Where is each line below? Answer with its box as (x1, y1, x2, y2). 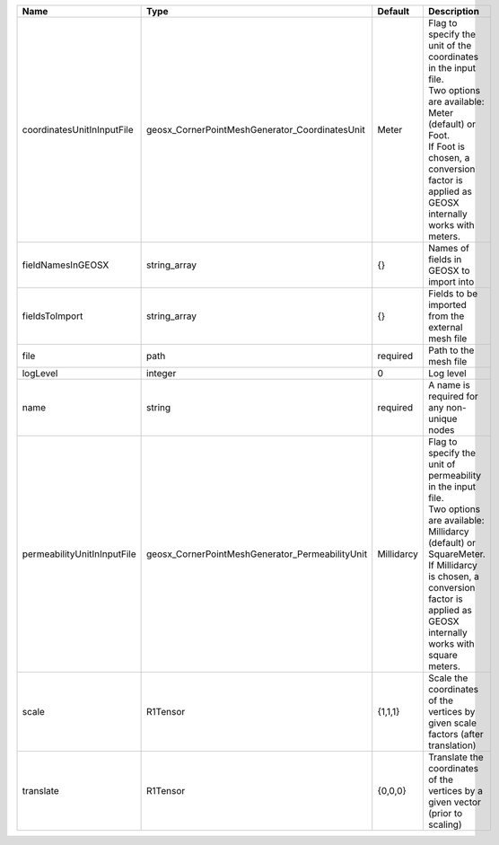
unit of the (427, 40, 472, 51)
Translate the (427, 751, 484, 763)
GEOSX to (427, 265, 470, 277)
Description (427, 5, 480, 17)
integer (146, 367, 177, 379)
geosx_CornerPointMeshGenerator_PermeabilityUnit (146, 548, 368, 560)
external (427, 321, 463, 333)
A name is (427, 379, 470, 391)
